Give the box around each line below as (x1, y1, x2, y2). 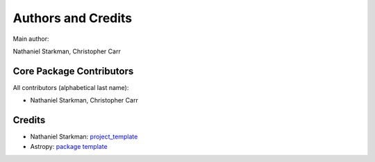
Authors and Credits (12, 10, 133, 26)
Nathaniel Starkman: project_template (30, 132, 138, 141)
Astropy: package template (30, 142, 108, 150)
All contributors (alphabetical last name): (12, 83, 129, 91)
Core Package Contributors (12, 65, 134, 77)
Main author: (12, 35, 49, 43)
